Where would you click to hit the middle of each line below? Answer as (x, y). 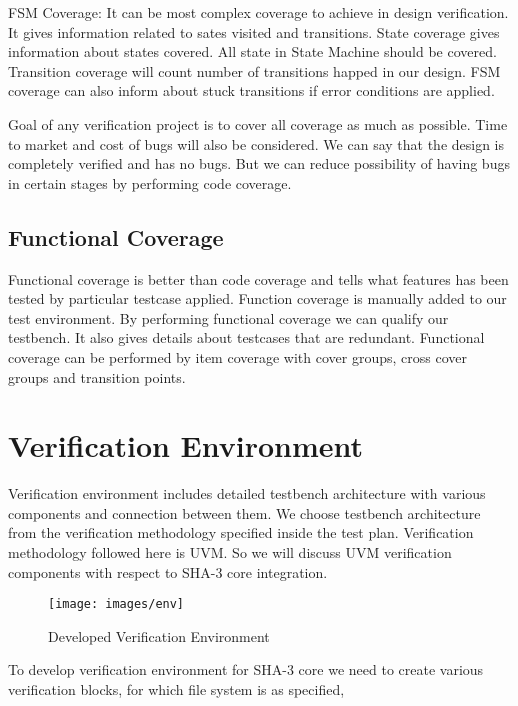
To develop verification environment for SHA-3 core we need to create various (246, 669)
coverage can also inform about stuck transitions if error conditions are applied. (251, 90)
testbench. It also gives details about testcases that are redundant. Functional (246, 337)
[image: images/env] (116, 604)
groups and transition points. (97, 376)
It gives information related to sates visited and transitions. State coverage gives (254, 31)
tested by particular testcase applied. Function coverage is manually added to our (257, 298)
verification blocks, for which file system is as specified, (176, 689)
